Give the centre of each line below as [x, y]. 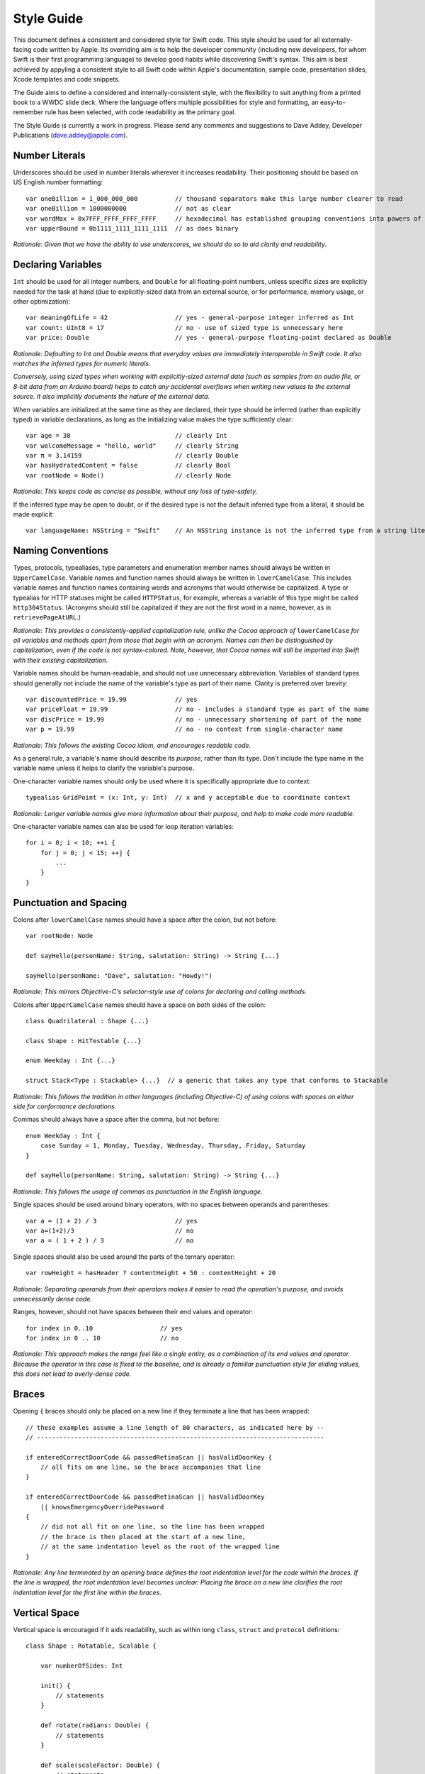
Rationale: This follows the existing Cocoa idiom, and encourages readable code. [132, 745]
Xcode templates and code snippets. [67, 79]
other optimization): [42, 301]
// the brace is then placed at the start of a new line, [143, 1537]
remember [28, 112]
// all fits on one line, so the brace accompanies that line [151, 1467]
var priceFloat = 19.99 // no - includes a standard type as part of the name [198, 709]
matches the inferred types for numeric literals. [82, 363]
